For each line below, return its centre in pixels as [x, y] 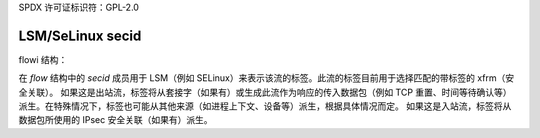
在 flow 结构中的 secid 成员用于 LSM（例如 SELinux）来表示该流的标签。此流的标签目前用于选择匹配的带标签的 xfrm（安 [266, 78]
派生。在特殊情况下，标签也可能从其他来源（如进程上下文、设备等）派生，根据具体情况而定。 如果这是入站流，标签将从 [265, 106]
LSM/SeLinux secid [80, 35]
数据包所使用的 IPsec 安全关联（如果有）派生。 [116, 120]
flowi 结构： [43, 59]
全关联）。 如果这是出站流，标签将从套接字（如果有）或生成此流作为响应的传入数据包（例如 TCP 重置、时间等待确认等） [265, 92]
